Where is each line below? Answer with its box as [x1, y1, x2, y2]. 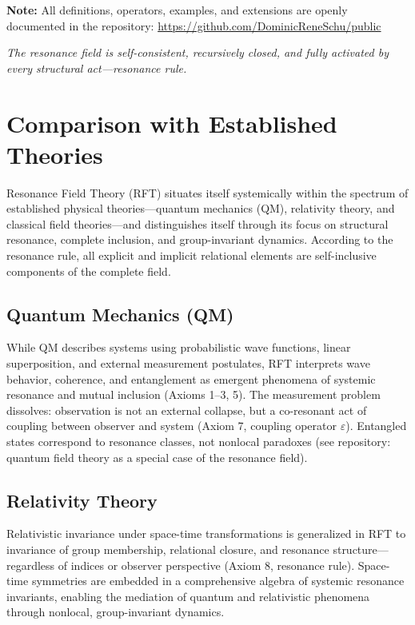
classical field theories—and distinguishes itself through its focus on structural [6, 215, 389, 232]
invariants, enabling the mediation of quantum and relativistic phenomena [6, 587, 370, 604]
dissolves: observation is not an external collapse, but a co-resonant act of [6, 401, 367, 418]
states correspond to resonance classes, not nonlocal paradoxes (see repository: [6, 433, 391, 450]
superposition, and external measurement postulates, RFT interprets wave [6, 355, 370, 372]
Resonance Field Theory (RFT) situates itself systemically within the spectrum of [6, 184, 409, 201]
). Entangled [345, 417, 407, 434]
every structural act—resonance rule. [6, 59, 187, 76]
